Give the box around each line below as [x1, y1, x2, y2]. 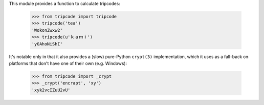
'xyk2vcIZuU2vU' [31, 87, 71, 93]
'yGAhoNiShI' [31, 41, 63, 46]
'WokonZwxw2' [31, 27, 63, 33]
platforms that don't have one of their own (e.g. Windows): [9, 60, 127, 66]
